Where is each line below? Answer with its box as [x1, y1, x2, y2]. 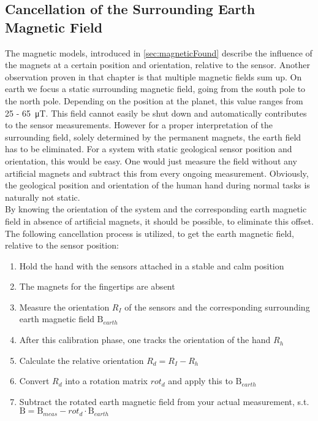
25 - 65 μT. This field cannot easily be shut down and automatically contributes [5, 106, 307, 119]
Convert [19, 374, 50, 387]
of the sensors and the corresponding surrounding [124, 300, 310, 313]
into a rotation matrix [65, 374, 148, 387]
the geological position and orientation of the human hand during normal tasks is [5, 179, 310, 191]
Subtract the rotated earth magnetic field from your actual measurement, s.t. [19, 395, 309, 407]
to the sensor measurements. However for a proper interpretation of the [5, 118, 273, 131]
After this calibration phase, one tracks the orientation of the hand [19, 333, 271, 346]
